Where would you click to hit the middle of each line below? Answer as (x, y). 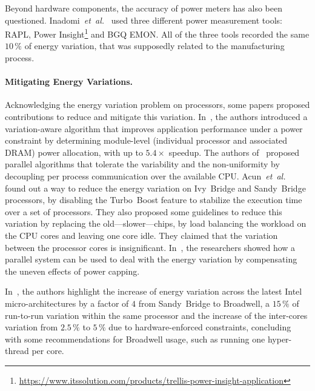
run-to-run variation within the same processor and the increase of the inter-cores (156, 315)
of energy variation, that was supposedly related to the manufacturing (154, 46)
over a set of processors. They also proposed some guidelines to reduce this (144, 211)
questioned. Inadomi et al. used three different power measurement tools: (144, 20)
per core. (48, 351)
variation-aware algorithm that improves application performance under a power (154, 128)
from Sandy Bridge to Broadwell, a (204, 303)
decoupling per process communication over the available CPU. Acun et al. (145, 175)
